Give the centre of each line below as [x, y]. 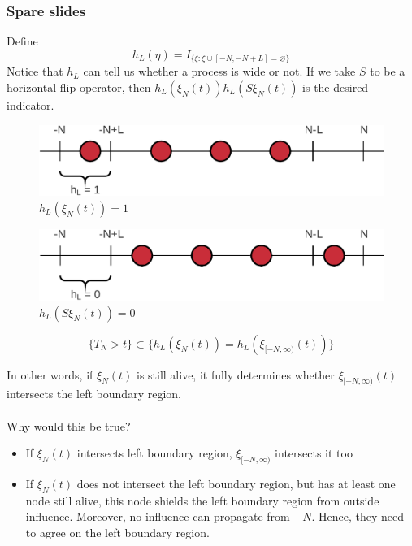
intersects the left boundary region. [94, 394]
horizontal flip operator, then [79, 87]
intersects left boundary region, [154, 453]
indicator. [30, 104]
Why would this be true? [69, 425]
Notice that [35, 71]
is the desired [336, 87]
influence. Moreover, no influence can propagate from [158, 516]
